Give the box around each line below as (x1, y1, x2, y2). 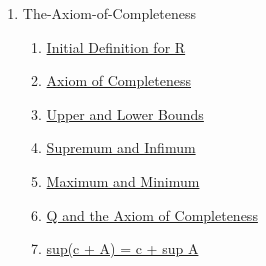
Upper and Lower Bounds (46, 103, 204, 124)
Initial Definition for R (46, 36, 186, 57)
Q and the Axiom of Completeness (46, 204, 258, 225)
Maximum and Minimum (46, 170, 200, 191)
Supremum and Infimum (46, 137, 196, 158)
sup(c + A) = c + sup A (46, 238, 199, 259)
